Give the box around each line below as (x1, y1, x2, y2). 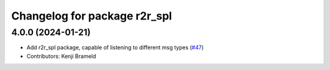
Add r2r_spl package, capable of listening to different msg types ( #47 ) (26, 44, 204, 51)
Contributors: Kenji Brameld (26, 52, 97, 60)
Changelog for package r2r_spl (11, 9, 172, 23)
